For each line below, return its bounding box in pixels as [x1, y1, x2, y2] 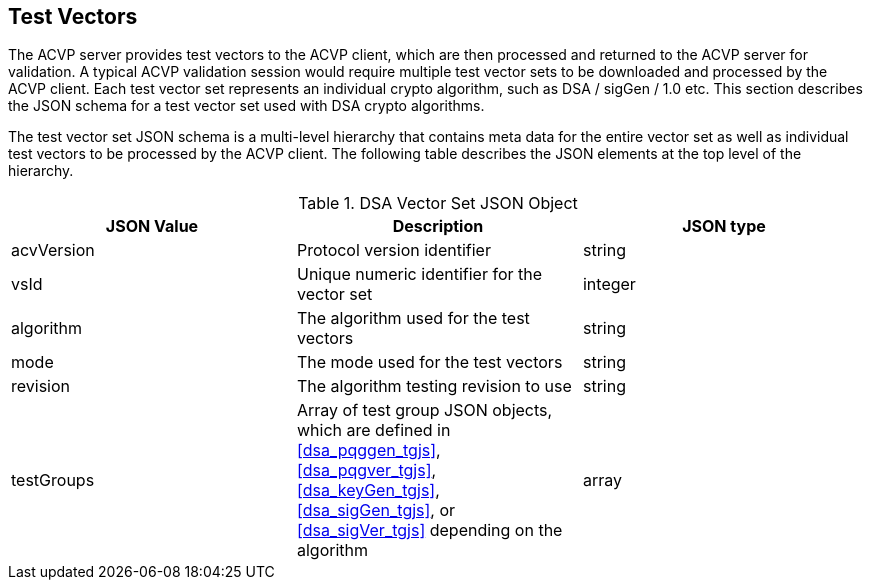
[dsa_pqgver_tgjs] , [296, 460, 437, 481]
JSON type [682, 216, 766, 237]
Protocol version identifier [296, 240, 491, 261]
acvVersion [11, 240, 95, 261]
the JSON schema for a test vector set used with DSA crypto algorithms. [8, 97, 485, 115]
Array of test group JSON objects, [296, 400, 553, 421]
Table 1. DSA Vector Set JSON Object [298, 193, 578, 214]
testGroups [11, 470, 95, 491]
